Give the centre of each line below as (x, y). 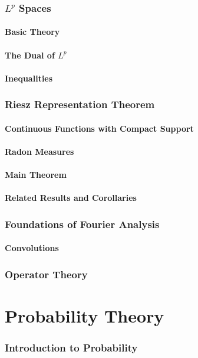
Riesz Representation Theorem (80, 104)
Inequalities (29, 78)
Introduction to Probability (71, 348)
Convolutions (32, 248)
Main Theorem (36, 175)
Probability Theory (85, 316)
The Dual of (30, 55)
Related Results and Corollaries (71, 198)
